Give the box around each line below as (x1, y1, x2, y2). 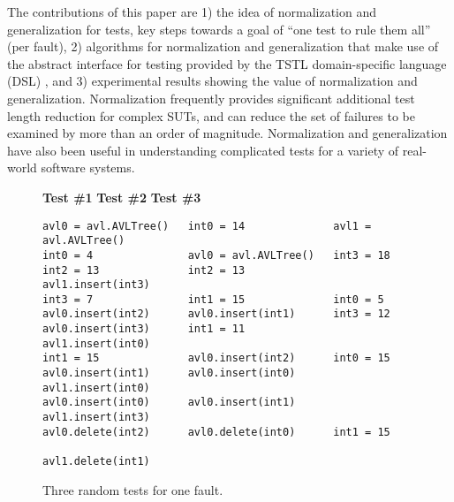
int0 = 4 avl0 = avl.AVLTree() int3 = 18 (42, 248, 390, 262)
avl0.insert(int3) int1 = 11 (42, 323, 246, 336)
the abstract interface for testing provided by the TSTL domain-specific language (7, 54, 447, 72)
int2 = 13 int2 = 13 (42, 263, 246, 277)
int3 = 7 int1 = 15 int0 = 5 (42, 293, 384, 306)
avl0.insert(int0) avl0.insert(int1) (42, 396, 296, 409)
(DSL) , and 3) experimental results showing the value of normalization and (7, 72, 418, 90)
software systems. (41, 158, 135, 177)
